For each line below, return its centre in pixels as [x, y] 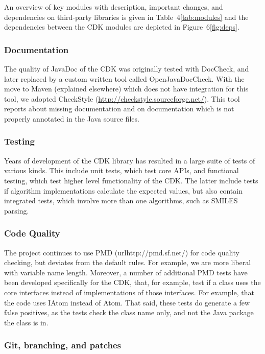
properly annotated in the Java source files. [72, 118]
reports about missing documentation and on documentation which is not [119, 109]
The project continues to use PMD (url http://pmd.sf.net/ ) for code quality [122, 252]
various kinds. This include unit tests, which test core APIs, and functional [122, 170]
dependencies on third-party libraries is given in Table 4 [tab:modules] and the [126, 17]
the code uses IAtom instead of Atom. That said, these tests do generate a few [127, 302]
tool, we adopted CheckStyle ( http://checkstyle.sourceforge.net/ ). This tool [122, 98]
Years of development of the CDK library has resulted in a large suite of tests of [130, 160]
